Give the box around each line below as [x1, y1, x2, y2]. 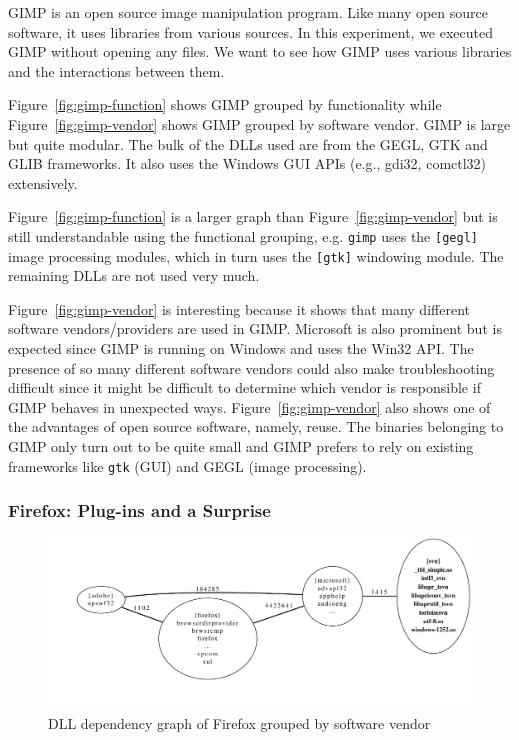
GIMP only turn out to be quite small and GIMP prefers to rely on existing [8, 436, 474, 456]
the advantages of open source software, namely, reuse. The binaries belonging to [8, 416, 504, 437]
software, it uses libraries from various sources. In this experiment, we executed [8, 21, 494, 42]
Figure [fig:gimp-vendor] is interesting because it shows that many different [8, 298, 470, 319]
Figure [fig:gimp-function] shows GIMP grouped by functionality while [8, 94, 442, 115]
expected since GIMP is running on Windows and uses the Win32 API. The [8, 338, 474, 359]
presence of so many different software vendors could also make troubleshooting [8, 357, 495, 378]
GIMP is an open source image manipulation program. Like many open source [8, 2, 488, 22]
